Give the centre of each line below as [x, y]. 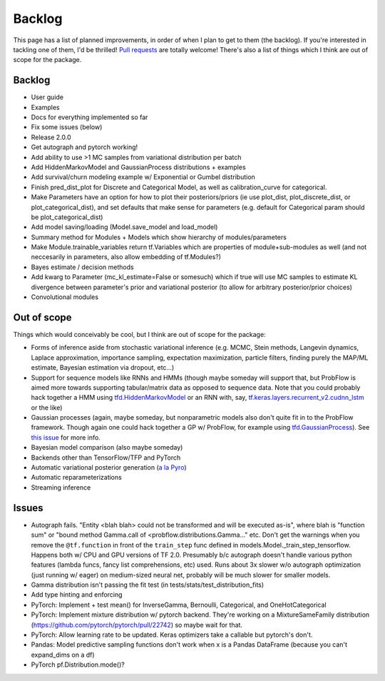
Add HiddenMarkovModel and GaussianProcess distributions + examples [138, 167]
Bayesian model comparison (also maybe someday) [107, 448]
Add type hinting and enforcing [77, 595]
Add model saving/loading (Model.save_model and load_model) [124, 227]
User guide [47, 97]
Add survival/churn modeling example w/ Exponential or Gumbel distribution [143, 177]
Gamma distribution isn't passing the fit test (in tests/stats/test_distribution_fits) [148, 585]
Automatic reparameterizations [77, 478]
